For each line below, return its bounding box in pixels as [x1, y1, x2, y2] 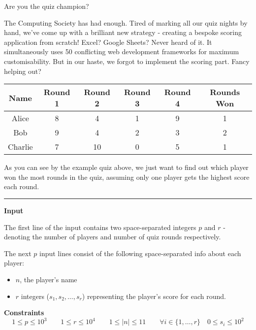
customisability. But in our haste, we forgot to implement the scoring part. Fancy [4, 56, 250, 66]
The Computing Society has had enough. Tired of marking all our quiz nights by [4, 17, 248, 28]
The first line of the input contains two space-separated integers [4, 222, 196, 232]
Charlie [8, 141, 33, 153]
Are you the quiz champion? [4, 1, 89, 11]
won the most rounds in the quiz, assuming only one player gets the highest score [4, 171, 250, 182]
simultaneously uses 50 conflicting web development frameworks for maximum [4, 46, 239, 57]
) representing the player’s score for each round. [82, 291, 226, 301]
